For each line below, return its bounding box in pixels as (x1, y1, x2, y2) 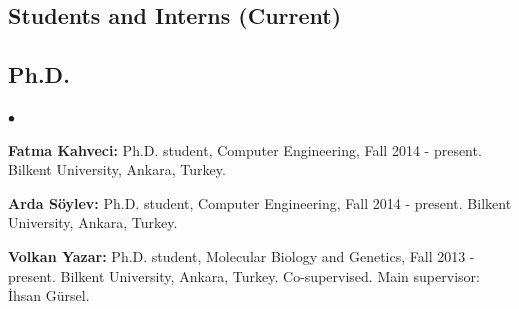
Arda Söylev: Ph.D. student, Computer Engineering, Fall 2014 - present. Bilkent (8, 192, 512, 213)
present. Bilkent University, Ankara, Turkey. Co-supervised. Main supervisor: (8, 265, 480, 286)
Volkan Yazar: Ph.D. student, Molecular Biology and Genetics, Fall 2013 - (8, 245, 475, 266)
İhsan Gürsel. (8, 285, 90, 306)
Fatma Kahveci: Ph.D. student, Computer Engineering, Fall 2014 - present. (8, 139, 482, 160)
